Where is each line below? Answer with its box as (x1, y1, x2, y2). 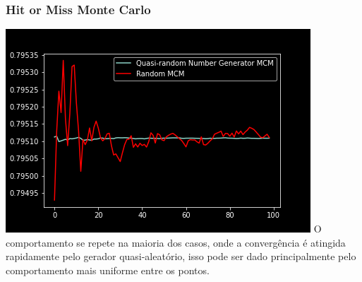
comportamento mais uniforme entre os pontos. (6, 263, 210, 277)
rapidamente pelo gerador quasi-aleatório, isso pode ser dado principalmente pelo (6, 249, 356, 264)
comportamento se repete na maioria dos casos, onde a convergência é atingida (6, 235, 346, 249)
